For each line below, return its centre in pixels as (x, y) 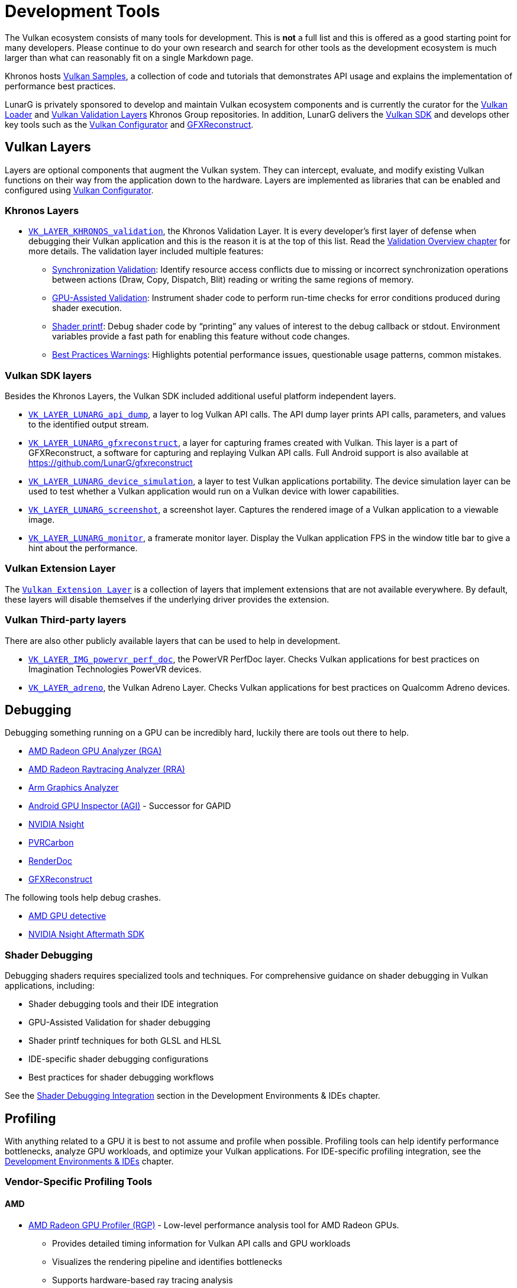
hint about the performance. (83, 548)
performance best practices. (60, 86)
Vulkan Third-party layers (66, 620)
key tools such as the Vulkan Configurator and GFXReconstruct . (129, 124)
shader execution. (87, 308)
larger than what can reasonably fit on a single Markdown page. (129, 57)
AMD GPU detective (67, 916)
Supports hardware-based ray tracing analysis (143, 1280)
